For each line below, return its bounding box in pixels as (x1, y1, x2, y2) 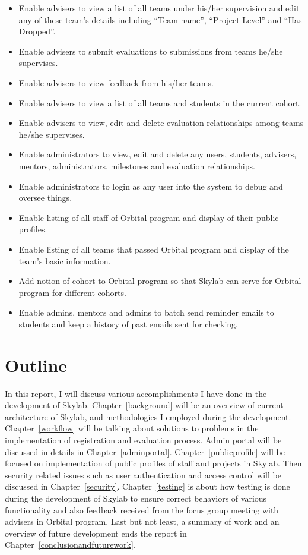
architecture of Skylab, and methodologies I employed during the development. (5, 410, 291, 422)
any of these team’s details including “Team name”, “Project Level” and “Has (18, 13, 302, 26)
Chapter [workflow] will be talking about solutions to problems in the (5, 422, 259, 434)
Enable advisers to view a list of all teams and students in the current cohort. (18, 96, 301, 109)
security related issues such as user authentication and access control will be (5, 468, 281, 481)
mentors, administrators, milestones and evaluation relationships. (18, 159, 255, 172)
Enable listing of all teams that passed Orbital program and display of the (18, 242, 289, 255)
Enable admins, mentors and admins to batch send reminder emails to (18, 306, 274, 319)
